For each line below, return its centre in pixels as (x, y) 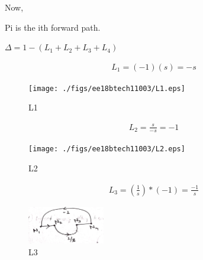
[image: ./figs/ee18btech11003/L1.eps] (107, 88)
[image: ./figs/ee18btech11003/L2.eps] (107, 149)
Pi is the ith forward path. (53, 27)
